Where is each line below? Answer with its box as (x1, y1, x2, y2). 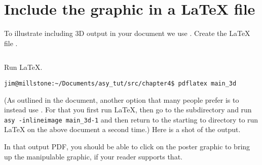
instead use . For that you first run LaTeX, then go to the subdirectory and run (4, 104, 252, 115)
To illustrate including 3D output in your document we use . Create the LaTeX (4, 28, 250, 38)
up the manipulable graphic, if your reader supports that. (4, 151, 182, 161)
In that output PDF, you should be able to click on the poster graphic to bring (4, 141, 250, 151)
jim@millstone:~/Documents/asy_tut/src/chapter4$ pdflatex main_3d (4, 79, 237, 87)
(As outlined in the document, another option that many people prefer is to (4, 94, 239, 105)
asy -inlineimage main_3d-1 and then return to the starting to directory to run (4, 114, 258, 125)
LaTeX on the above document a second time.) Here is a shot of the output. (4, 124, 241, 135)
